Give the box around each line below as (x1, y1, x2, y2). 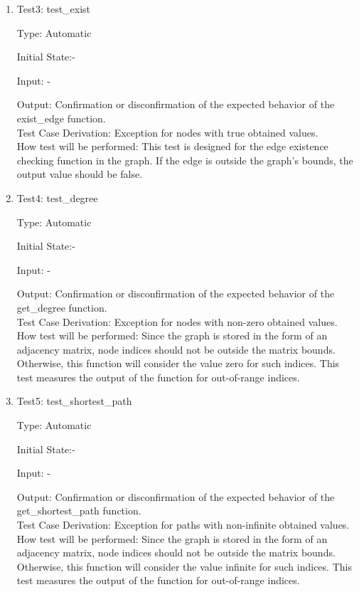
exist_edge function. (16, 110, 106, 125)
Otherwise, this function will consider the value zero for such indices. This (16, 356, 340, 371)
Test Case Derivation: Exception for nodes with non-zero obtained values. (16, 314, 338, 329)
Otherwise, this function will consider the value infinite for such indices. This (16, 559, 352, 573)
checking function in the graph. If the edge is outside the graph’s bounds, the (16, 152, 353, 167)
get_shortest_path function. (16, 503, 141, 518)
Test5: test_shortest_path (16, 393, 132, 408)
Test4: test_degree (16, 190, 98, 205)
